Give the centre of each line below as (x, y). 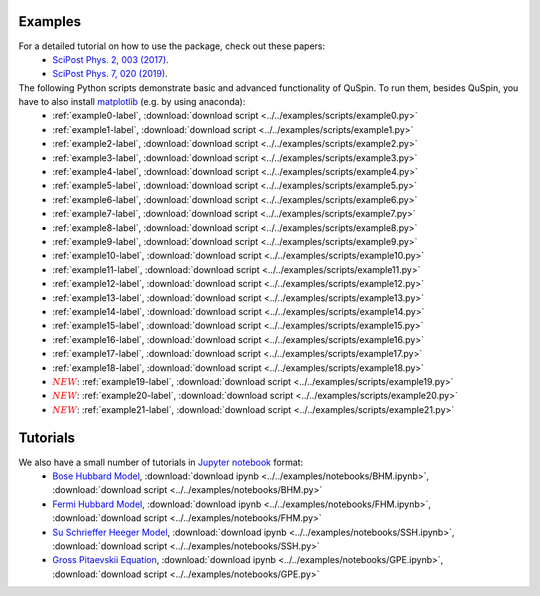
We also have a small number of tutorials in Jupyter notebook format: (161, 462)
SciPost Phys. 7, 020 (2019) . (110, 74)
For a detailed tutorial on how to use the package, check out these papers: (171, 46)
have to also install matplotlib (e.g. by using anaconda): (132, 102)
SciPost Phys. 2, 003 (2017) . (110, 59)
